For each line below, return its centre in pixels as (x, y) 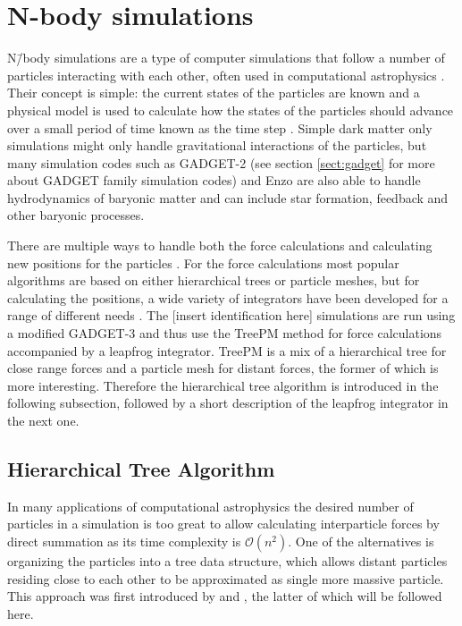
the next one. (43, 420)
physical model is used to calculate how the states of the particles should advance (231, 110)
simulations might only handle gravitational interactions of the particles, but (217, 145)
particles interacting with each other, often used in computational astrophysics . (226, 75)
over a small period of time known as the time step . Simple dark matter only (220, 127)
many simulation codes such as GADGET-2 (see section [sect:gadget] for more (221, 162)
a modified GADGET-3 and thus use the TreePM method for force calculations (225, 333)
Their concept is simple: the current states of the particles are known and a (214, 93)
